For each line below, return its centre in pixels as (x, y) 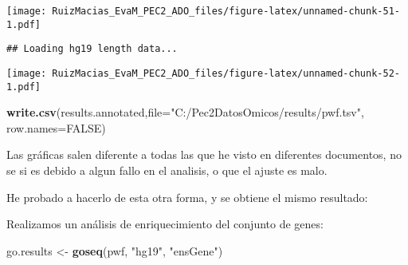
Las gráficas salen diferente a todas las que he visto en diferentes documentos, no (204, 154)
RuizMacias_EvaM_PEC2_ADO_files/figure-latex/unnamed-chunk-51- (226, 11)
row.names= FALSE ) (56, 127)
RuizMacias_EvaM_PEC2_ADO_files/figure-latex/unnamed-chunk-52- (226, 73)
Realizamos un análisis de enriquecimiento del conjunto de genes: (165, 224)
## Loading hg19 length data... (92, 49)
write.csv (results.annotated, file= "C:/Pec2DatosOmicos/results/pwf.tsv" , (185, 112)
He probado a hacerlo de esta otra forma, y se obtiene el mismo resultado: (187, 197)
